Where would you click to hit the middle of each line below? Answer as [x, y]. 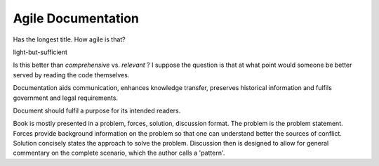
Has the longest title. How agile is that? [69, 39]
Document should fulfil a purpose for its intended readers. [97, 110]
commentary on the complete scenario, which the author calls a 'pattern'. [119, 153]
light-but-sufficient [40, 52]
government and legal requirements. [66, 98]
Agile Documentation [76, 18]
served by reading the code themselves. [71, 75]
